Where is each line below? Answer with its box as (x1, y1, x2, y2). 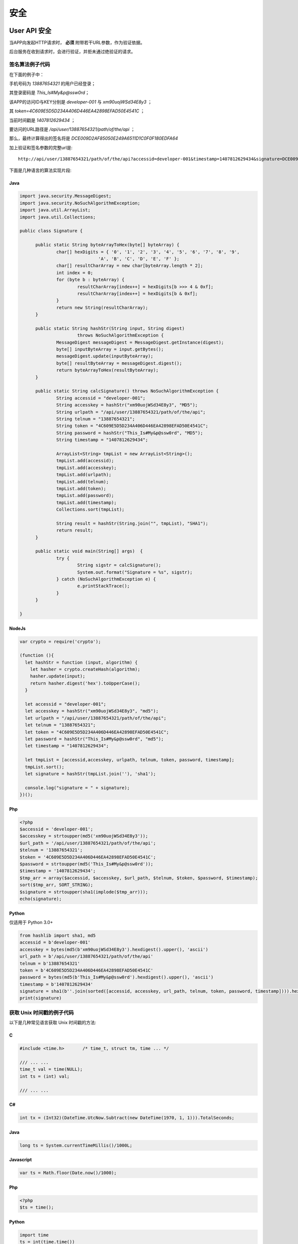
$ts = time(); (19, 1205, 54, 1210)
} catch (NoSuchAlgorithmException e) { (56, 576, 156, 582)
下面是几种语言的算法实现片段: (9, 167, 72, 173)
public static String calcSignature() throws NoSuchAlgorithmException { (35, 388, 219, 394)
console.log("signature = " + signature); (25, 785, 130, 791)
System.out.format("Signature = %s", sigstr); (77, 569, 193, 575)
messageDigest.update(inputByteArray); (56, 353, 153, 359)
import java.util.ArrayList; (19, 207, 91, 213)
